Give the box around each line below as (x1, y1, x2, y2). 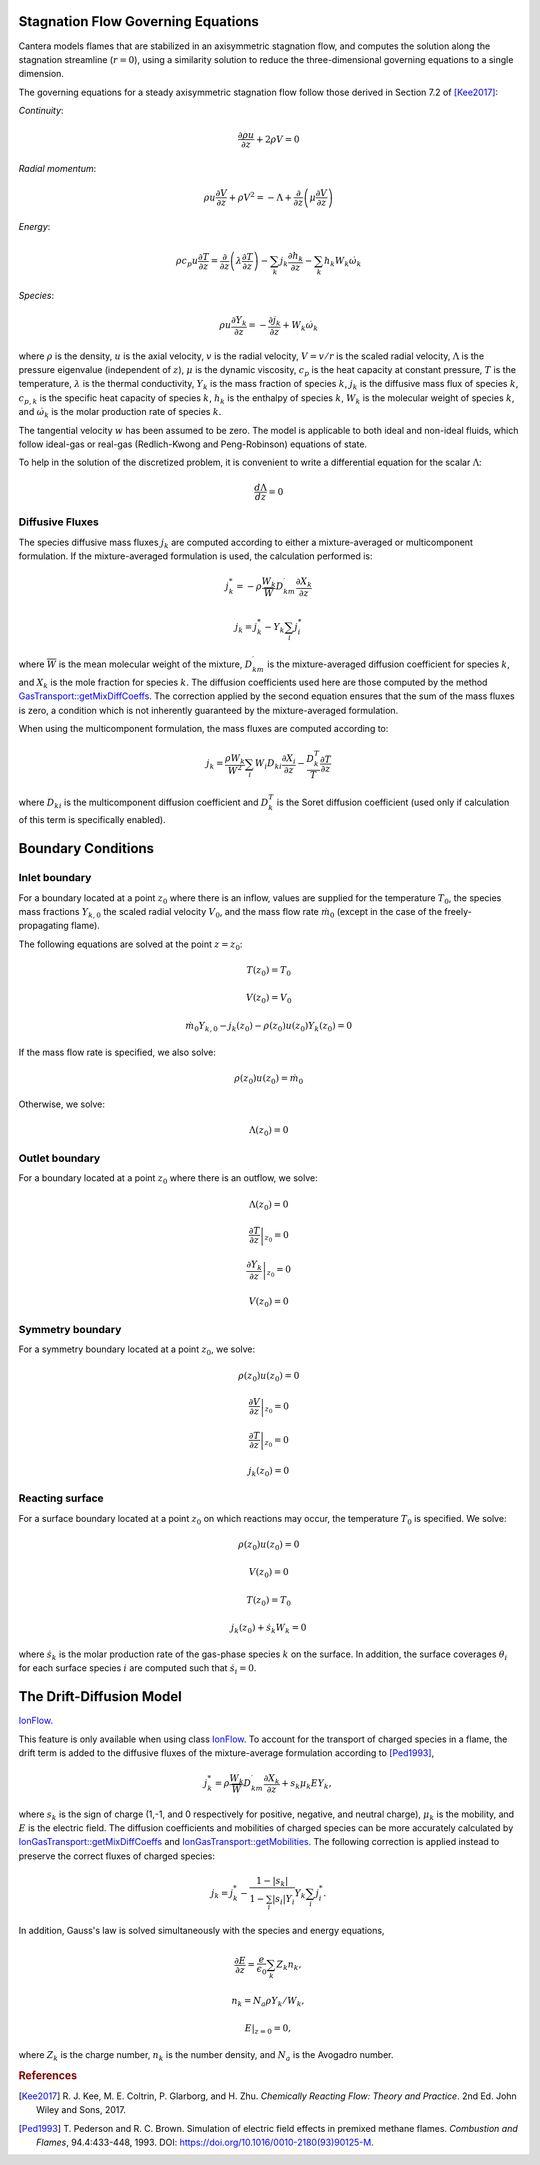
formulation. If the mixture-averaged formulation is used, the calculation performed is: (18, 550, 373, 562)
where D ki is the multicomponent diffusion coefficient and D (18, 796, 269, 810)
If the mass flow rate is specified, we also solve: (18, 1046, 217, 1058)
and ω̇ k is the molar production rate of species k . (18, 406, 222, 420)
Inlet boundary (18, 871, 92, 885)
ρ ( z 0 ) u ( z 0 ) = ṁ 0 (234, 1072, 304, 1086)
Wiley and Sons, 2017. (36, 2104, 127, 2116)
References (18, 2068, 78, 2082)
